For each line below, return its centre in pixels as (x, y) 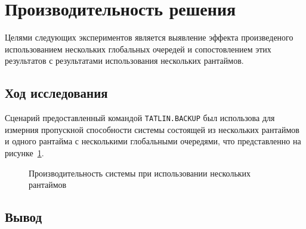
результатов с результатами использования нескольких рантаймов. (124, 61)
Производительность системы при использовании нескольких (140, 173)
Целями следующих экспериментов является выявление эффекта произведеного (149, 37)
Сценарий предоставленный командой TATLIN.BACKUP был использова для (140, 118)
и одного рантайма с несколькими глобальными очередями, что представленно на (153, 141)
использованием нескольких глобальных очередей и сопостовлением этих (138, 49)
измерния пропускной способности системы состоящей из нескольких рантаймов (152, 129)
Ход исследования (56, 93)
